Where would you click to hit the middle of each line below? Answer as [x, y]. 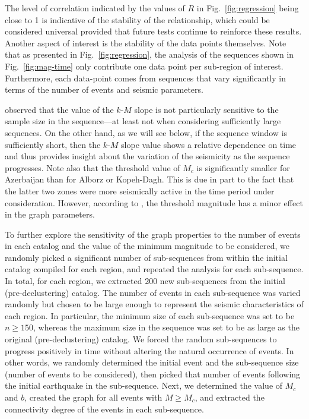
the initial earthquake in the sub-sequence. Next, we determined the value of [144, 385]
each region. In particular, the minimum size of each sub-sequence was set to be [150, 315]
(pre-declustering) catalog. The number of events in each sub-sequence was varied [153, 292]
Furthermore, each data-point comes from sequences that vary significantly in [145, 78]
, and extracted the [230, 397]
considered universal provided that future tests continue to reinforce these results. [153, 31]
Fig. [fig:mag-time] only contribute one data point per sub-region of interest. [144, 66]
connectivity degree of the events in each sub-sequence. [104, 409]
